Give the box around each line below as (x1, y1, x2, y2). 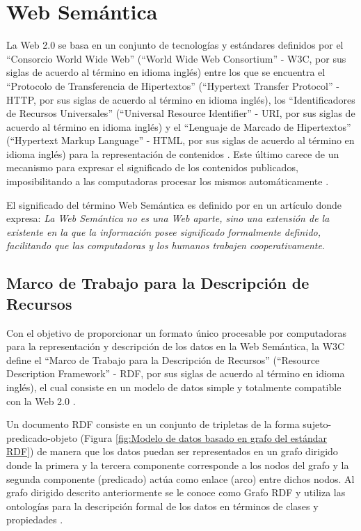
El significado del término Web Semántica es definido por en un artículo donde (6, 197, 342, 212)
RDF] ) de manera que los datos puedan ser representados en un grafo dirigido (6, 444, 338, 459)
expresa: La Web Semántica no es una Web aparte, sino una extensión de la (6, 211, 330, 225)
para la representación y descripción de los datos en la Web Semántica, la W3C (6, 339, 345, 354)
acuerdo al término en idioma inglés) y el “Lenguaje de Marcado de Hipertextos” (6, 119, 351, 134)
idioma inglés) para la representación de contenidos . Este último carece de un (6, 146, 339, 161)
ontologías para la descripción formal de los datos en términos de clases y (6, 498, 319, 513)
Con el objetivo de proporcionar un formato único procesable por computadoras (6, 325, 346, 340)
